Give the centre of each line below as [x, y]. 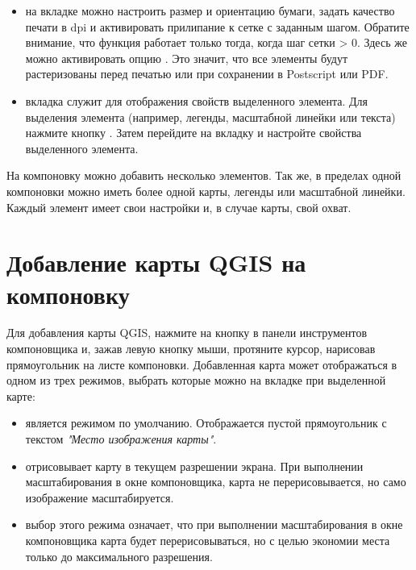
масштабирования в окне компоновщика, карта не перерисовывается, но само [216, 482]
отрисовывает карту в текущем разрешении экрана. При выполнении [194, 466]
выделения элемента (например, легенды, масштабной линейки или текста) [210, 116]
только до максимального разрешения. [119, 556]
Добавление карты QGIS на [156, 262]
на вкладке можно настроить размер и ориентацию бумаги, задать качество [210, 10]
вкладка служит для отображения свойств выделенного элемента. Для [197, 100]
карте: [21, 395]
